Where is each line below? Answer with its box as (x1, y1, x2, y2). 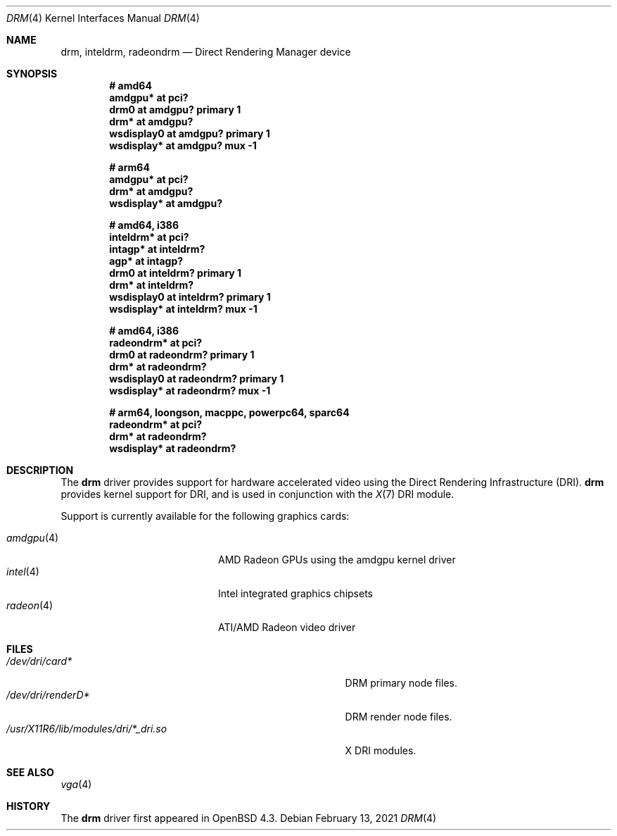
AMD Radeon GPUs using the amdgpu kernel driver (218, 554, 456, 566)
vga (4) (61, 778, 92, 790)
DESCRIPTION (6, 464, 74, 476)
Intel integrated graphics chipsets (218, 587, 373, 599)
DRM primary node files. (345, 677, 457, 689)
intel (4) (6, 566, 39, 578)
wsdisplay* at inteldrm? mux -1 (109, 303, 257, 315)
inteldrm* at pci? (109, 231, 189, 243)
